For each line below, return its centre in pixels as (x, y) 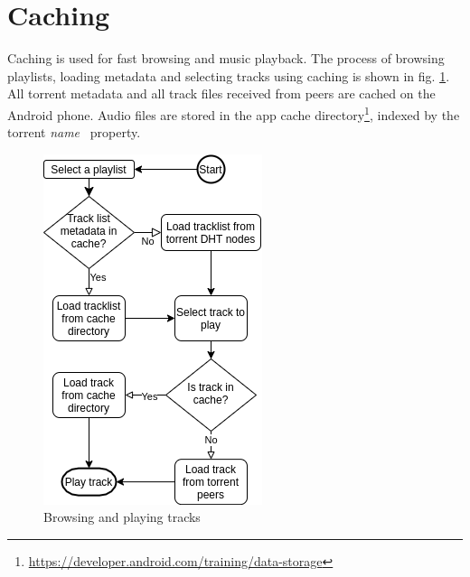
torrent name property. (74, 132)
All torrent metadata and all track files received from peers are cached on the (221, 93)
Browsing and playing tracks (122, 517)
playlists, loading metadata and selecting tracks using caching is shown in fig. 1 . (229, 75)
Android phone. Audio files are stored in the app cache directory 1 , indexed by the (234, 113)
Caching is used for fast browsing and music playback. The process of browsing (226, 58)
